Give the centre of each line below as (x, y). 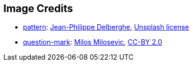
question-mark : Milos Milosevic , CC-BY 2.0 (93, 42)
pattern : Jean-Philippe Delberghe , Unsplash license (106, 27)
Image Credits (38, 8)
